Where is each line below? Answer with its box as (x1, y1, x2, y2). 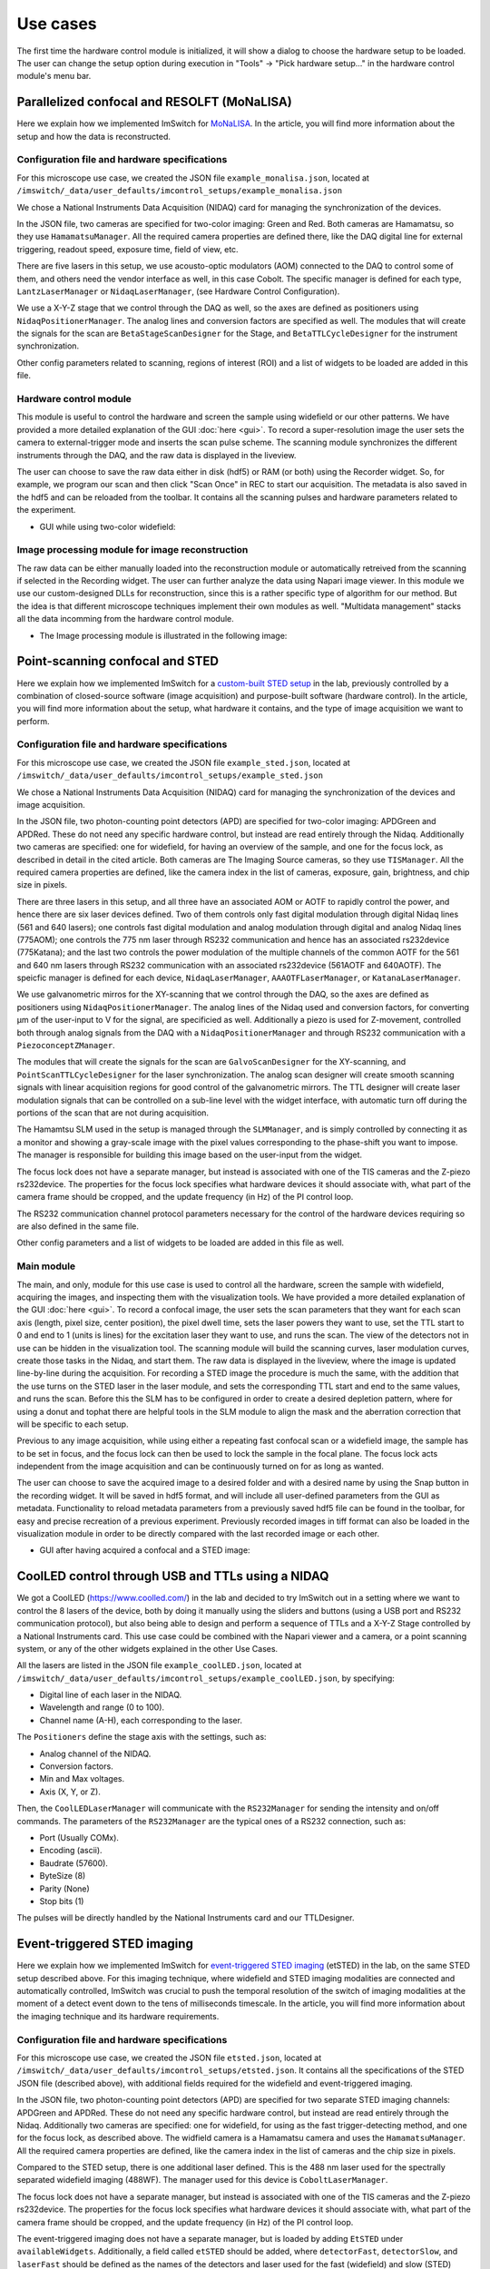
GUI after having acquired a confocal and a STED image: (39, 1545, 250, 1556)
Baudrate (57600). (39, 1857, 109, 1869)
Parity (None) (39, 1883, 90, 1894)
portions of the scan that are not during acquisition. (16, 1107, 209, 1118)
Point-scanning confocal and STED (16, 653, 220, 669)
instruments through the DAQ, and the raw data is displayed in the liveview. (16, 449, 297, 460)
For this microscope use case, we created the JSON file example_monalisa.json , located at (16, 172, 369, 183)
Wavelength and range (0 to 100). (39, 1702, 165, 1713)
